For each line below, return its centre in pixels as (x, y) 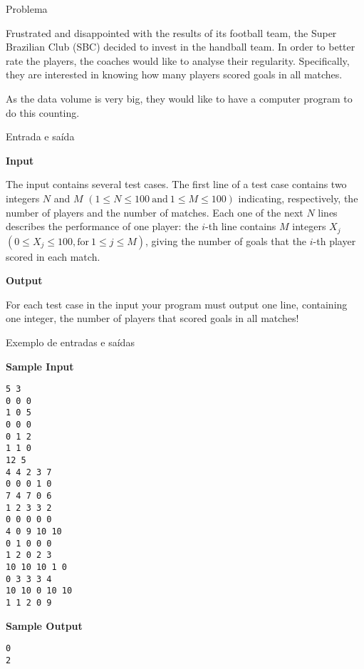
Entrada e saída (40, 136)
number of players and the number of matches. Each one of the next (155, 212)
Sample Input (40, 366)
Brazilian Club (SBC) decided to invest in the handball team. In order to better (181, 47)
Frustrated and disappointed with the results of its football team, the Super (171, 32)
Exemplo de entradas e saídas (70, 342)
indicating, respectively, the (298, 198)
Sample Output (44, 625)
